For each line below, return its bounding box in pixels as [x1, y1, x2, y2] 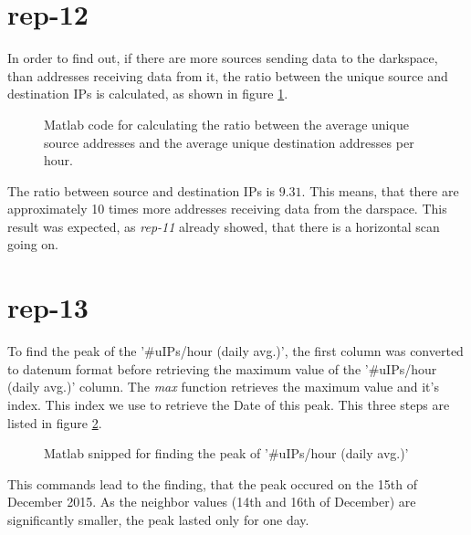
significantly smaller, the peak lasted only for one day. [7, 509, 309, 529]
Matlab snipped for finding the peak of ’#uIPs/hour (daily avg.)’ [44, 444, 409, 463]
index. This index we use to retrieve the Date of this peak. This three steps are [7, 394, 450, 414]
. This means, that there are [301, 181, 459, 200]
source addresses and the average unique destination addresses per [44, 132, 414, 152]
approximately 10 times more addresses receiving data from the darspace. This [7, 199, 447, 218]
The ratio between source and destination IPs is [7, 181, 276, 200]
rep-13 [7, 288, 89, 326]
